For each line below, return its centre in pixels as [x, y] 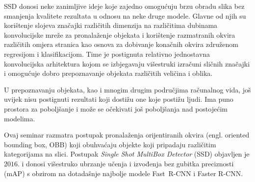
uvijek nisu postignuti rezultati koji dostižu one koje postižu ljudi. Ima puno [119, 99]
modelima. [20, 118]
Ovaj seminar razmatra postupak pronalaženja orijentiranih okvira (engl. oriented [127, 135]
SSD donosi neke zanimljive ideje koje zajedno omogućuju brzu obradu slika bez [124, 6]
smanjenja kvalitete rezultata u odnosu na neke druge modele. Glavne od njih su [125, 15]
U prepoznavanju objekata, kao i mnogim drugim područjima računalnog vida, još [127, 89]
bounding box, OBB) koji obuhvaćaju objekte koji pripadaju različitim [110, 144]
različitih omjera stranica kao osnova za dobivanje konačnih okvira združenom [121, 44]
